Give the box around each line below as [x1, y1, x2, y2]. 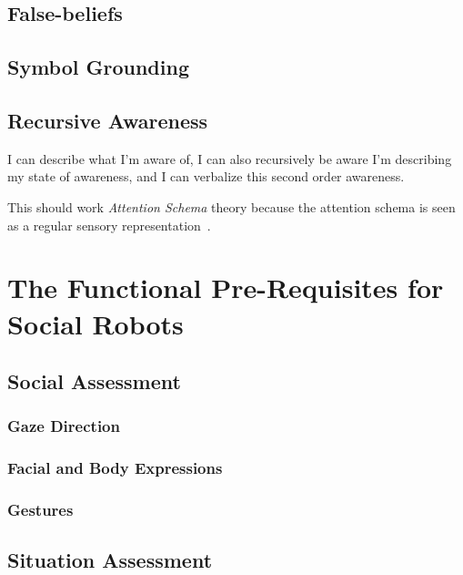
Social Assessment [7, 367, 181, 395]
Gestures [7, 498, 74, 521]
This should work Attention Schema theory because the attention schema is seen [7, 197, 456, 216]
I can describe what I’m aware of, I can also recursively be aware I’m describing [7, 149, 452, 168]
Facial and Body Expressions [7, 457, 223, 479]
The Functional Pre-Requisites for [7, 269, 444, 306]
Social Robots [7, 304, 184, 342]
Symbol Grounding [7, 53, 189, 81]
